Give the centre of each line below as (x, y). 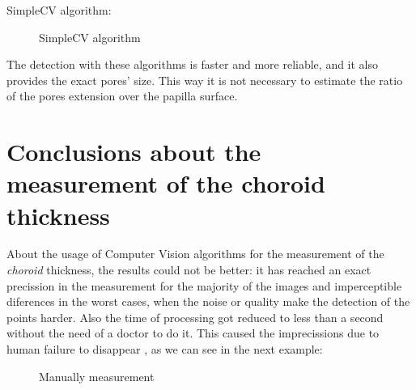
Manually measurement (97, 376)
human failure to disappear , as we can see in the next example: (165, 349)
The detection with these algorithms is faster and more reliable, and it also (193, 64)
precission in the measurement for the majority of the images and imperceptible (204, 285)
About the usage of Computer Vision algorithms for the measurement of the (195, 254)
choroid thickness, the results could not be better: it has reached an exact (189, 270)
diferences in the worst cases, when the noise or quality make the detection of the (208, 301)
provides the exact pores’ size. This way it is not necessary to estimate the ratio (205, 80)
